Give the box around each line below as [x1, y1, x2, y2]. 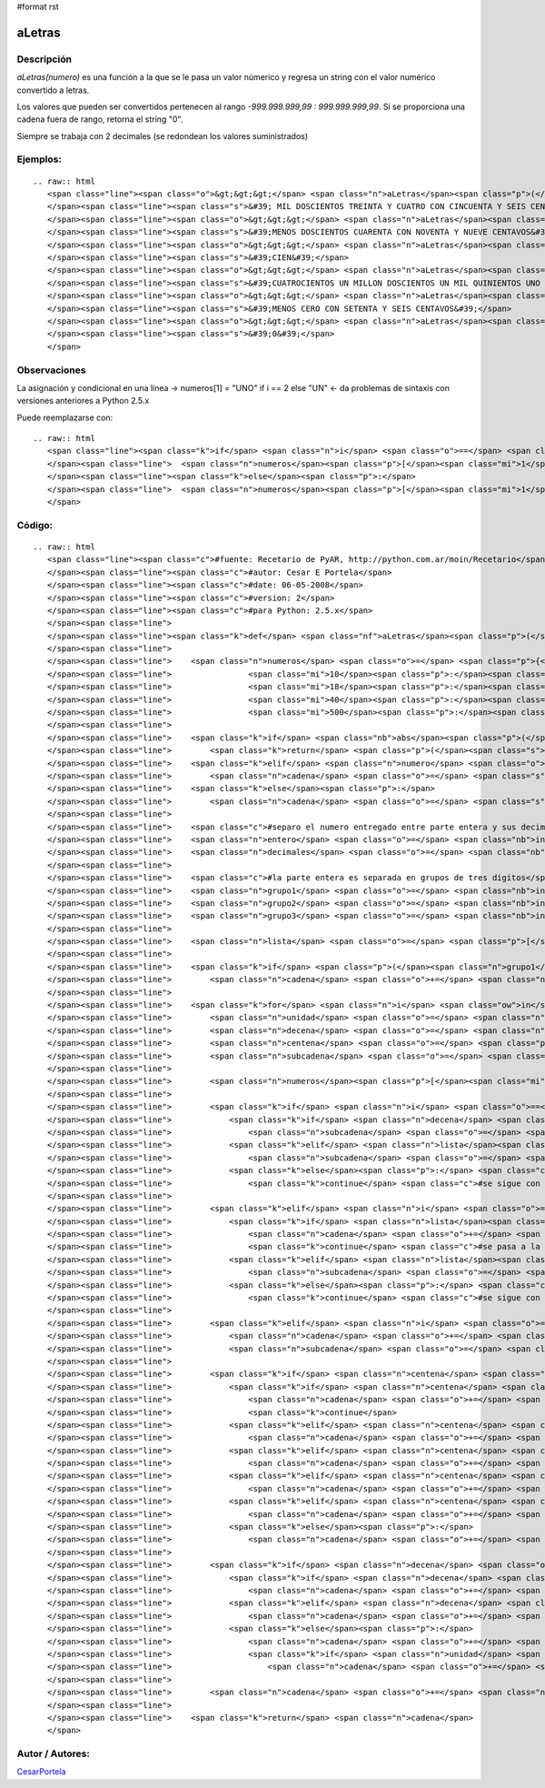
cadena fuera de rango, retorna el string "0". [16, 114, 183, 125]
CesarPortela [16, 1766, 66, 1777]
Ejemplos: [16, 153, 63, 166]
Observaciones [16, 364, 86, 377]
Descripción [16, 53, 73, 65]
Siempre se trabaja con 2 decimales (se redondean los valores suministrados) [16, 130, 309, 141]
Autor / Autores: [16, 1747, 90, 1760]
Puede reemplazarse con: [16, 412, 114, 423]
